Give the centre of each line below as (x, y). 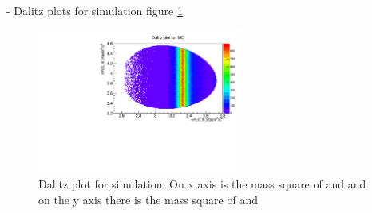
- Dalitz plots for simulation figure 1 (95, 10)
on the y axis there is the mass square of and (148, 199)
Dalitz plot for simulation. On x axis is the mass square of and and (202, 183)
